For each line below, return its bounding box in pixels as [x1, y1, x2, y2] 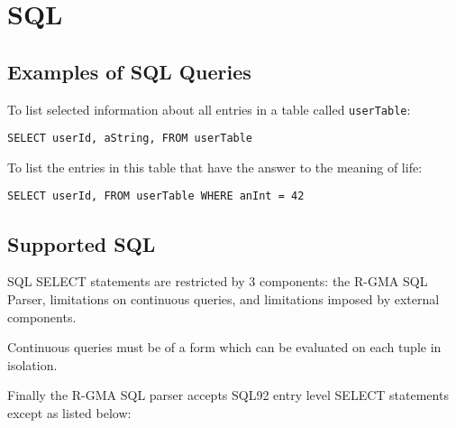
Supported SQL [7, 229, 156, 257]
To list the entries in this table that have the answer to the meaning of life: [7, 157, 423, 176]
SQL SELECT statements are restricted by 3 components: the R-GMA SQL [7, 272, 428, 291]
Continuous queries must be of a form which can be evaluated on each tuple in [7, 338, 442, 357]
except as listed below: [7, 403, 132, 422]
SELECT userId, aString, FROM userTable [7, 132, 253, 145]
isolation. [7, 355, 58, 374]
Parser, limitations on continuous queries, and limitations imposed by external [7, 289, 440, 308]
